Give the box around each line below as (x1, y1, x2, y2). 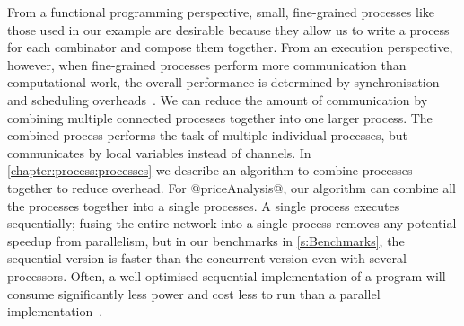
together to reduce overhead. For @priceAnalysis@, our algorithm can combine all (7, 178, 456, 197)
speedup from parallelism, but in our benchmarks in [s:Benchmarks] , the (7, 231, 405, 250)
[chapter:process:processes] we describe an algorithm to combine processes (7, 161, 413, 180)
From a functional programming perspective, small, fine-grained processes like (7, 3, 435, 21)
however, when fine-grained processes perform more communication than (7, 55, 407, 74)
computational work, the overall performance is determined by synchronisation (7, 73, 440, 92)
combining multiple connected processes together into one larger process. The (7, 108, 433, 127)
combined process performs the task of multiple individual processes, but (7, 126, 407, 145)
